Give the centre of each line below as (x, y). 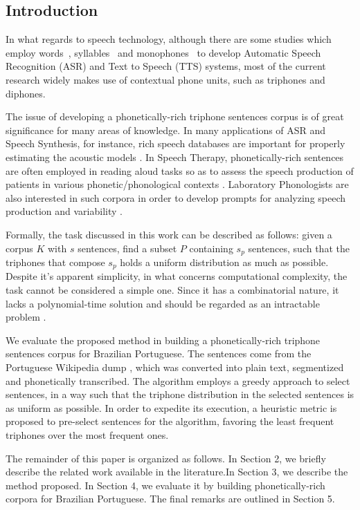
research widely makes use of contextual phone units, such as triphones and (165, 79)
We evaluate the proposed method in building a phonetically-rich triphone (163, 340)
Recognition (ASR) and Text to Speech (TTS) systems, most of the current (166, 66)
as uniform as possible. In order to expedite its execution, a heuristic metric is (171, 407)
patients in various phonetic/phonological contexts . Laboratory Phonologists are (177, 184)
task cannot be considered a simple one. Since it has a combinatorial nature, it (172, 290)
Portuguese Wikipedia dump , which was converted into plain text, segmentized (175, 367)
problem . (26, 317)
